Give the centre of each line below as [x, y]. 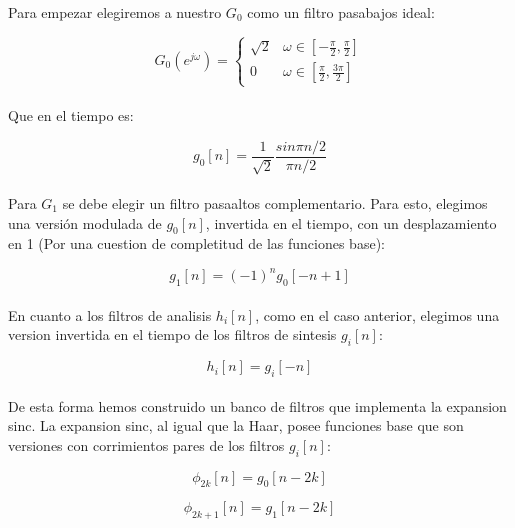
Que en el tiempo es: [71, 115]
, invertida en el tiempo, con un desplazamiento [351, 222]
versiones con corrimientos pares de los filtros [146, 444]
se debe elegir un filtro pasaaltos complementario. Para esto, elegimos [275, 202]
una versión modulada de [85, 222]
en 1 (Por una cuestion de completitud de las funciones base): [196, 243]
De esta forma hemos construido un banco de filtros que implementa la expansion [257, 405]
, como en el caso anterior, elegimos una [377, 314]
